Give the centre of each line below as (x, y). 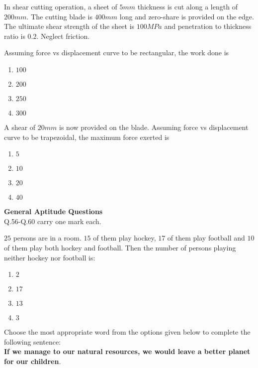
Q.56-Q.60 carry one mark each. (53, 221)
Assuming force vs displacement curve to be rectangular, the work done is (117, 53)
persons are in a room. (47, 238)
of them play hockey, (125, 238)
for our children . (33, 361)
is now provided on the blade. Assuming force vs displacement (154, 127)
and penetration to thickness (208, 26)
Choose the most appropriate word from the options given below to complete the (127, 332)
